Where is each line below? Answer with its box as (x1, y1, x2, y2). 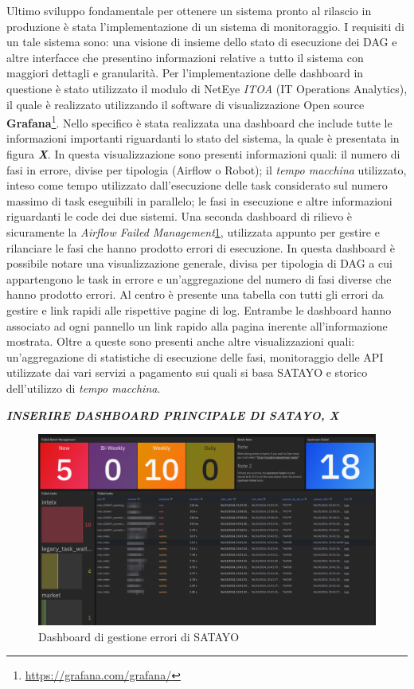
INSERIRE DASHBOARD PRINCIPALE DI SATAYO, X (6, 406, 339, 423)
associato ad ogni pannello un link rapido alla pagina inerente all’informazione (6, 317, 388, 334)
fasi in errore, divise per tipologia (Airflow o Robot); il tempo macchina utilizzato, (6, 161, 407, 178)
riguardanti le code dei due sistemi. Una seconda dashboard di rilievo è (6, 208, 353, 225)
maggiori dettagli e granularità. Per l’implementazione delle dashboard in (6, 65, 364, 81)
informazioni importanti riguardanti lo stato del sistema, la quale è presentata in (6, 130, 400, 147)
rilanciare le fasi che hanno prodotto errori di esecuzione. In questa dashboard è (6, 239, 395, 256)
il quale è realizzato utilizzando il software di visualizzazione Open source (6, 96, 365, 112)
